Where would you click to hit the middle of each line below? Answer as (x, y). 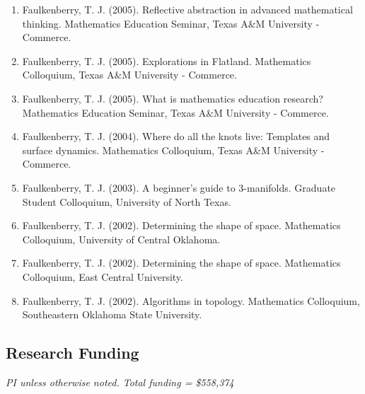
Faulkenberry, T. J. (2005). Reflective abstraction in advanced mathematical (187, 9)
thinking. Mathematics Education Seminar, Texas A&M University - (171, 23)
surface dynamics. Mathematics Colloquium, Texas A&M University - (173, 150)
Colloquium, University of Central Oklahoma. (121, 239)
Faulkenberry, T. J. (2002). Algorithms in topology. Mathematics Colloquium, (191, 300)
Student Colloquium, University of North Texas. (127, 201)
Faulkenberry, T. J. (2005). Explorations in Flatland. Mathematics (167, 60)
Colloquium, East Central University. (103, 276)
